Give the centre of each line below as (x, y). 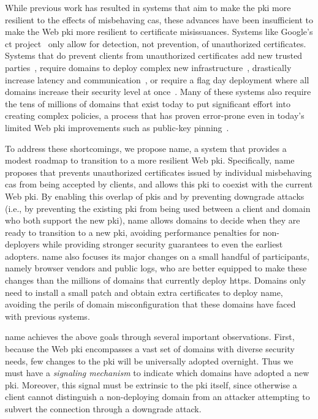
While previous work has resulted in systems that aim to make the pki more (148, 7)
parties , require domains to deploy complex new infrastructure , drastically (148, 67)
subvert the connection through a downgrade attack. (103, 409)
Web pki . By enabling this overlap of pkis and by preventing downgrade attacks (155, 196)
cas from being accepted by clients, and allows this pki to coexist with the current (159, 184)
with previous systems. (47, 316)
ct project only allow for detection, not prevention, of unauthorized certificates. (156, 43)
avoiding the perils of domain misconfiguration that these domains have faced (150, 304)
